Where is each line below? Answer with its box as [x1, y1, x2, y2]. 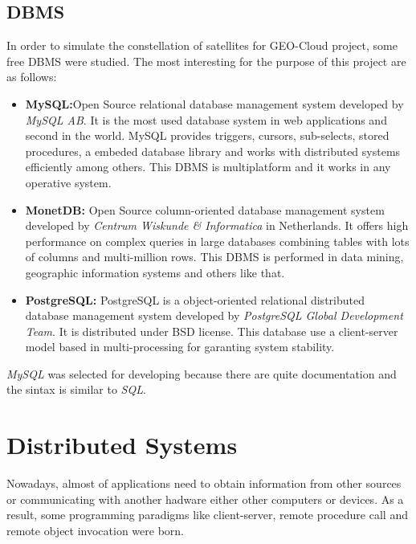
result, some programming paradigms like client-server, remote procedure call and [6, 506, 408, 523]
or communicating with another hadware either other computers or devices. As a [6, 490, 404, 507]
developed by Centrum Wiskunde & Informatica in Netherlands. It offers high [25, 217, 409, 234]
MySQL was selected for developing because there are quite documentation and [6, 365, 397, 382]
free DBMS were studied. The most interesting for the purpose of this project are [6, 52, 406, 69]
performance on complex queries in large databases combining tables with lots [25, 232, 410, 249]
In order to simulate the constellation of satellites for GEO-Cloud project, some [6, 37, 398, 54]
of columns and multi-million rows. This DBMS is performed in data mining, [25, 248, 404, 265]
